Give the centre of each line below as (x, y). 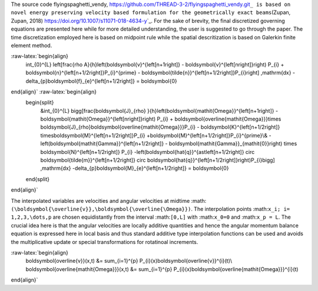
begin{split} (40, 102)
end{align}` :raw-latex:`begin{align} (54, 92)
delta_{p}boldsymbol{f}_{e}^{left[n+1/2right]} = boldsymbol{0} (102, 81)
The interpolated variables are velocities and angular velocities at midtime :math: (109, 200)
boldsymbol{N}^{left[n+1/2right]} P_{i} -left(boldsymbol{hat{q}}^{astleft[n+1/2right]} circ (148, 152)
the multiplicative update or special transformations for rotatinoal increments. (105, 242)
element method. (32, 45)
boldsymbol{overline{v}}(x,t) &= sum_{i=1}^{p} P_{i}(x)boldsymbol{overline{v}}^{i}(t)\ (129, 261)
